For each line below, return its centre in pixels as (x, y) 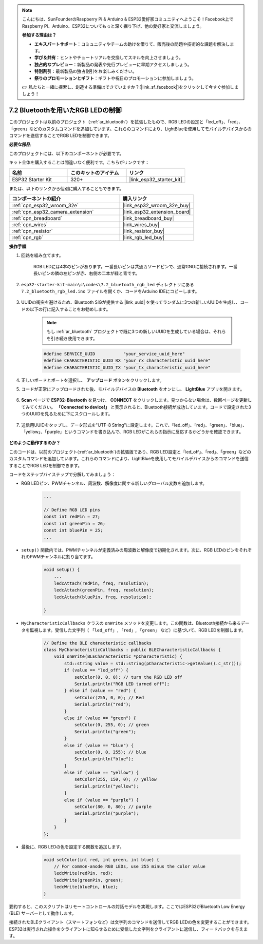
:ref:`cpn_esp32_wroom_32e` (45, 205)
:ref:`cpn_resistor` (32, 231)
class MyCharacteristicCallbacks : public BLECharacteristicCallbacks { (132, 650)
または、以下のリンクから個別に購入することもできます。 (66, 188)
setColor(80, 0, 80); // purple (113, 807)
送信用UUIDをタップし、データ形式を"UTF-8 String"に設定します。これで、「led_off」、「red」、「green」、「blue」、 (134, 425)
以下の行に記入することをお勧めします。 (70, 309)
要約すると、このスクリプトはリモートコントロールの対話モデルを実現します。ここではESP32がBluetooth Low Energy (127, 906)
